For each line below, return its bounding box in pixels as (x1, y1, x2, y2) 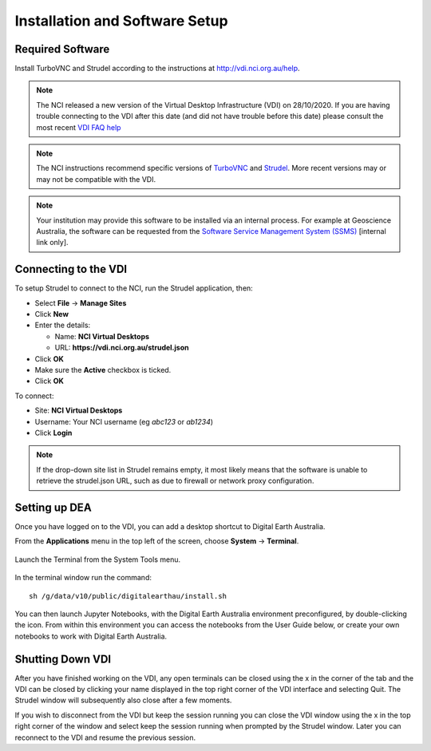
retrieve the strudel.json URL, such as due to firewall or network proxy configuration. (36, 476, 314, 486)
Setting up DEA (14, 500, 92, 514)
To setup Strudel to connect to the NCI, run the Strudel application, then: (14, 283, 253, 293)
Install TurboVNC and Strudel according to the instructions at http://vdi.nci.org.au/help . (14, 64, 300, 73)
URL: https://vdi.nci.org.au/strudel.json (54, 343, 189, 353)
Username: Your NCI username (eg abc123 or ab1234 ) (34, 417, 214, 426)
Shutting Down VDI (14, 652, 112, 666)
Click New (34, 310, 69, 319)
